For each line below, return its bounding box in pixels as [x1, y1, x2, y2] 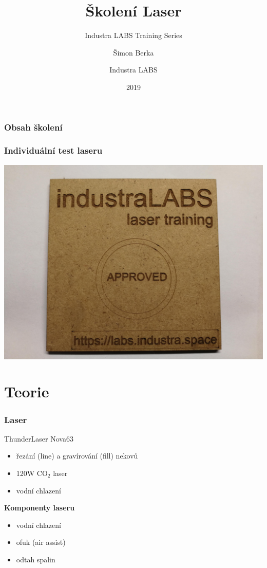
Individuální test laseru [4, 144, 103, 157]
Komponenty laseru [4, 502, 75, 513]
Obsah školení [4, 120, 63, 133]
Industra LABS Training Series [85, 30, 182, 41]
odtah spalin [16, 554, 55, 564]
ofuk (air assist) [16, 537, 66, 547]
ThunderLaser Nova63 [4, 433, 73, 444]
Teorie [4, 381, 49, 402]
